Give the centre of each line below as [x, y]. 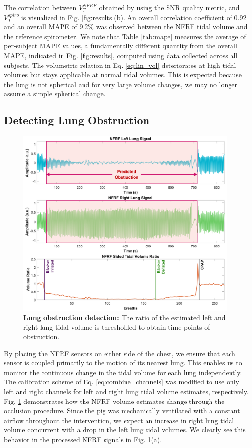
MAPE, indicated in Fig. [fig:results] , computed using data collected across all [121, 55]
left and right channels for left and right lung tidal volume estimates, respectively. [126, 391]
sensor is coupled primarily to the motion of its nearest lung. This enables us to [123, 363]
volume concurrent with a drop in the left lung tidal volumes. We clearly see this [125, 430]
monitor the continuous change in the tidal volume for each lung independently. [123, 372]
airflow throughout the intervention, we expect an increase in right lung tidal [119, 420]
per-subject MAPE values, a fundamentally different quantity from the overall [121, 46]
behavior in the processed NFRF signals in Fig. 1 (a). [83, 439]
